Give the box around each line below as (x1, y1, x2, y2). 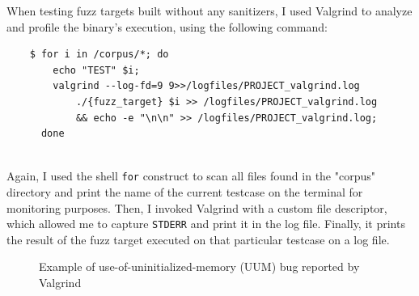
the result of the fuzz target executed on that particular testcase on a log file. (6, 230, 390, 247)
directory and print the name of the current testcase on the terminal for (6, 184, 363, 200)
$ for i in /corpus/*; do (29, 49, 169, 61)
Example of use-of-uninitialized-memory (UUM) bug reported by (39, 258, 360, 275)
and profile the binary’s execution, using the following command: (6, 18, 328, 35)
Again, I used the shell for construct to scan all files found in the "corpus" (6, 167, 375, 184)
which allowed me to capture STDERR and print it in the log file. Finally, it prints (6, 215, 405, 232)
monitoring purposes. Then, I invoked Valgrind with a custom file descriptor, (6, 199, 387, 216)
